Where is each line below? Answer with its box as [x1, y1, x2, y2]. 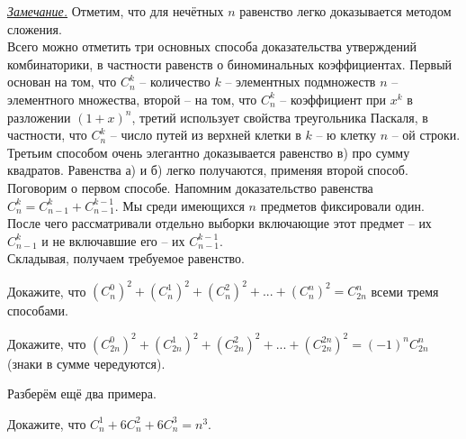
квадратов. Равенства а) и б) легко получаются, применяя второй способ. [7, 160, 408, 179]
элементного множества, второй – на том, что [7, 89, 257, 108]
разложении [7, 107, 71, 126]
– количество [139, 72, 211, 91]
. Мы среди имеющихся [114, 196, 245, 215]
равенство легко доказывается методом [239, 2, 452, 20]
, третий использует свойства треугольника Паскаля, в [131, 107, 428, 126]
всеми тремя [371, 281, 439, 300]
